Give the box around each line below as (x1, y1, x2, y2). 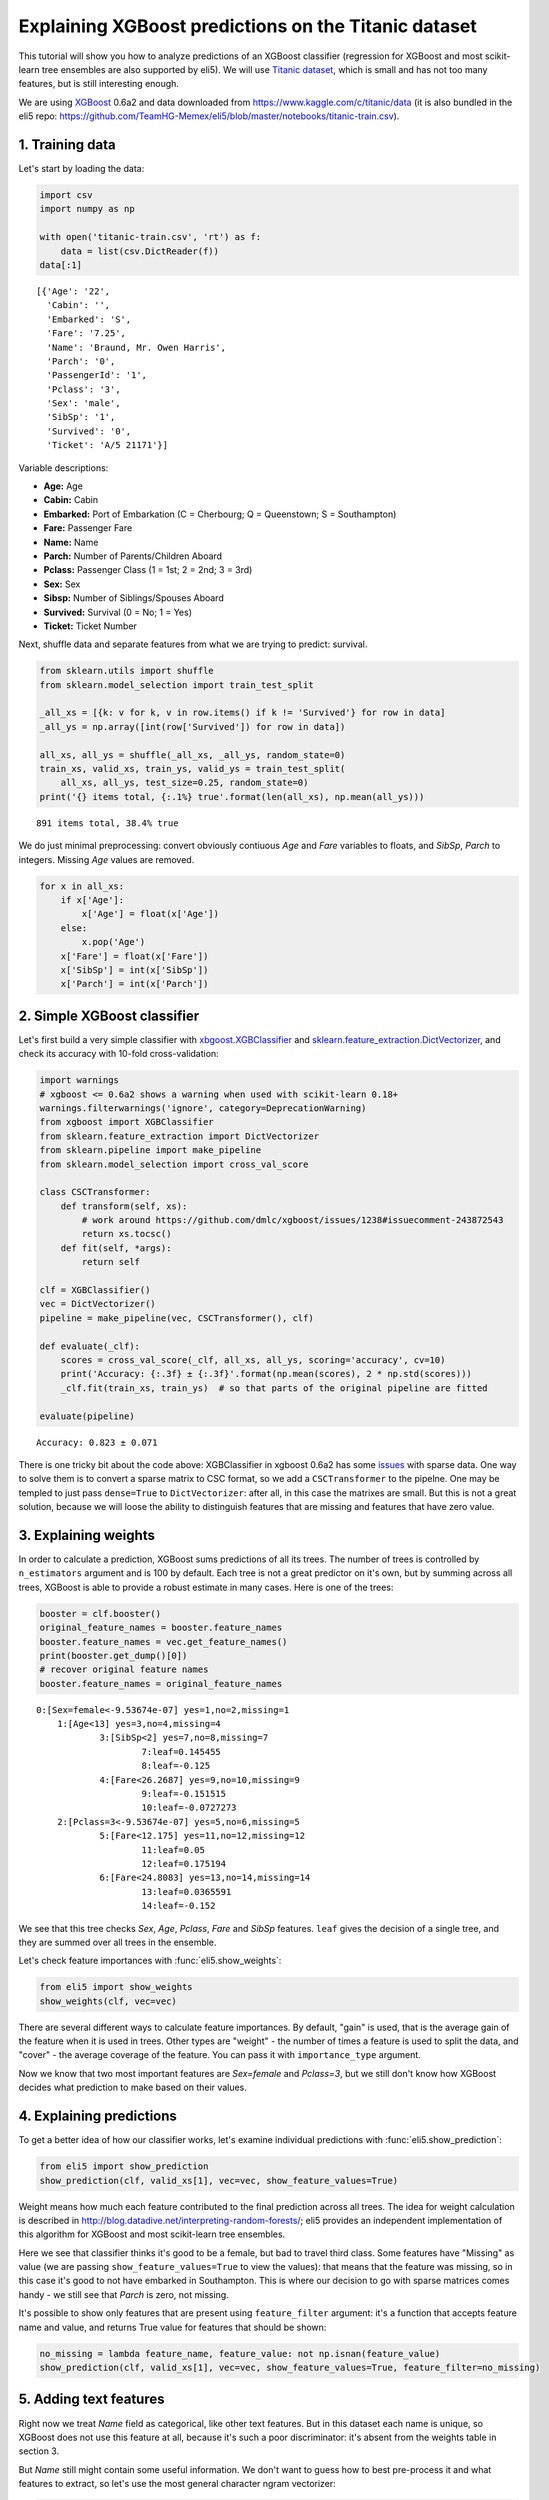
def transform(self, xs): (60, 1200, 188, 1212)
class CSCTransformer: (39, 1186, 151, 1198)
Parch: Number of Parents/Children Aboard (43, 550, 223, 562)
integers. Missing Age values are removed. (18, 853, 195, 865)
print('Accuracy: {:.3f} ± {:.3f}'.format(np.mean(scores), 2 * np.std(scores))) (60, 1368, 472, 1380)
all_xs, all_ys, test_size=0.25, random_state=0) (60, 777, 309, 789)
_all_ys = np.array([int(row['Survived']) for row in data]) (39, 721, 346, 732)
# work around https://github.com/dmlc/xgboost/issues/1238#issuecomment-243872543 (81, 1215, 504, 1226)
